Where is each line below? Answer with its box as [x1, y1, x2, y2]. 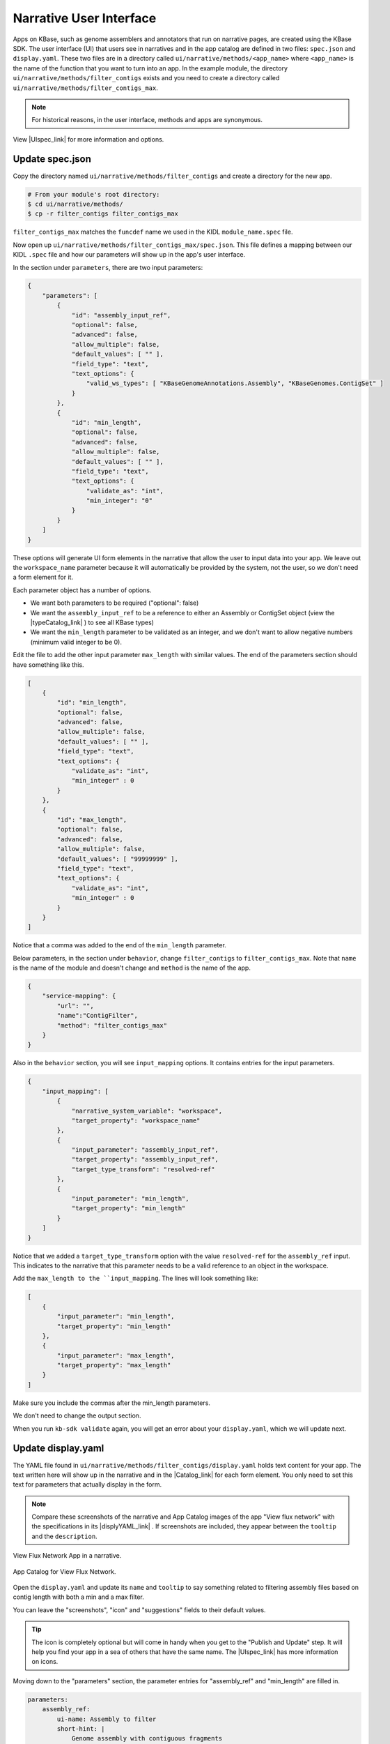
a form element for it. [13, 573, 73, 582]
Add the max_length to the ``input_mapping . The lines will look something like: [13, 1274, 258, 1283]
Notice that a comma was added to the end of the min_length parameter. [13, 941, 226, 949]
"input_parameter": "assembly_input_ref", [71, 1146, 219, 1154]
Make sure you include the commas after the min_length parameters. [13, 1399, 210, 1407]
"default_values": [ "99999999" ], [56, 855, 179, 863]
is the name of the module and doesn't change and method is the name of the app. [13, 963, 251, 972]
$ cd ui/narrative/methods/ [27, 200, 123, 208]
